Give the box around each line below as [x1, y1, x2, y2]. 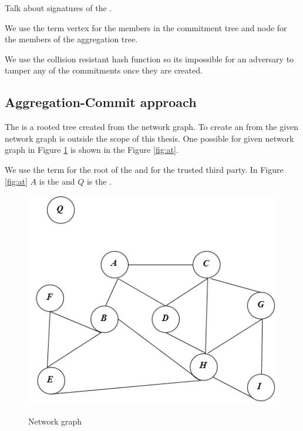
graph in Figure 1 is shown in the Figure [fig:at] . [5, 143, 179, 156]
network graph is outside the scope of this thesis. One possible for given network [5, 132, 294, 144]
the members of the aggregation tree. [5, 33, 138, 45]
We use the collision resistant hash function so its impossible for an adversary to [5, 52, 294, 65]
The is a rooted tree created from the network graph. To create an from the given [5, 121, 299, 133]
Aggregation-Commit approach [5, 93, 197, 111]
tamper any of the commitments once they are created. [5, 64, 203, 76]
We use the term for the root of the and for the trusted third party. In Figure [5, 163, 284, 175]
